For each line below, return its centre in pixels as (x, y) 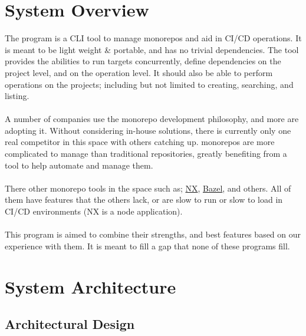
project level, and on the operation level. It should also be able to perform (139, 72)
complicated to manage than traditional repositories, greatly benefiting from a (146, 154)
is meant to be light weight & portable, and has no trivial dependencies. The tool (152, 49)
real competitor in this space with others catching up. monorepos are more (140, 142)
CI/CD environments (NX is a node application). (94, 211)
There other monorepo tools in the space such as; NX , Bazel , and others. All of (148, 188)
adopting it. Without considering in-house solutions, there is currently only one (148, 130)
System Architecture (91, 286)
